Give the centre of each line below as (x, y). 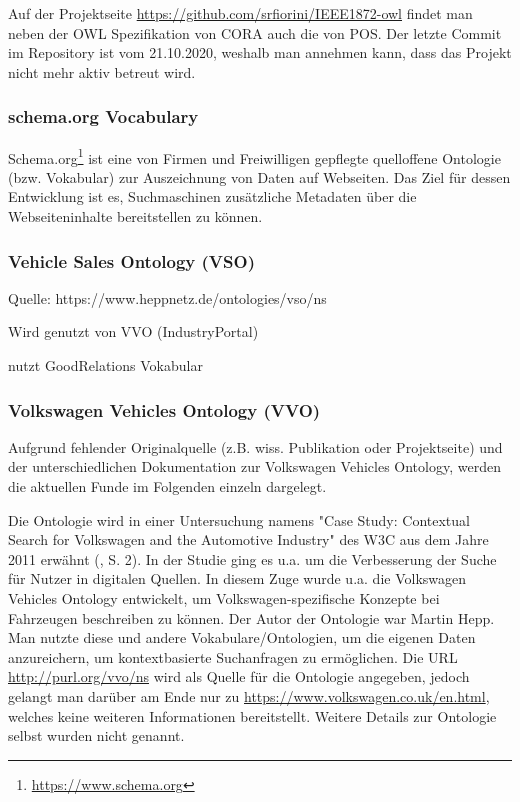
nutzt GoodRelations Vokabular (105, 365)
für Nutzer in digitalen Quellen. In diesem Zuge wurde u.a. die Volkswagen (237, 578)
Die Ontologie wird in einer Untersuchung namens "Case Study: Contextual (239, 519)
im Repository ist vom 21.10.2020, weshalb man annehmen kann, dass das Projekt (260, 52)
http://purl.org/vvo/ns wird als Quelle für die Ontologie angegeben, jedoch (239, 676)
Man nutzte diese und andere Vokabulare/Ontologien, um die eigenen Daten (242, 637)
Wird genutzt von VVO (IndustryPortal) (133, 331)
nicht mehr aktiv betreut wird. (102, 71)
